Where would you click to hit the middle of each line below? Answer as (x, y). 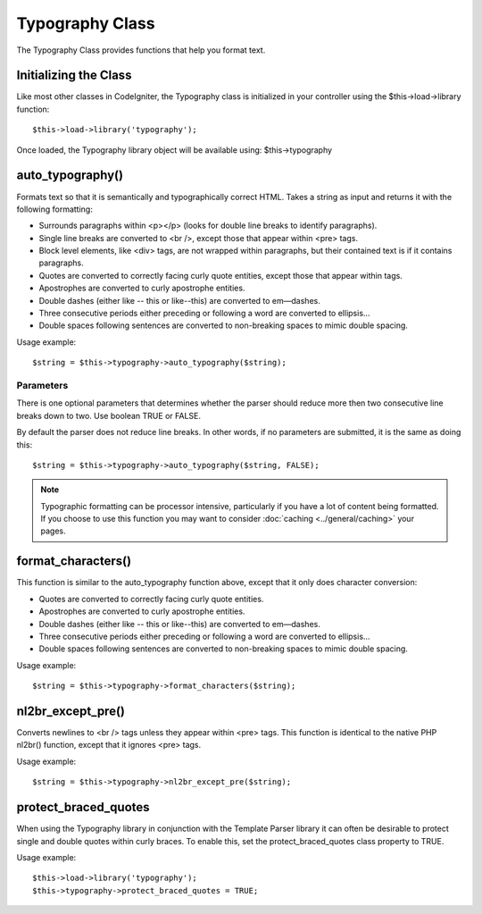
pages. (53, 531)
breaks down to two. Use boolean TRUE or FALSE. (108, 415)
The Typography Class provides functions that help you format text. (141, 50)
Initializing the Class (74, 75)
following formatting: (54, 209)
